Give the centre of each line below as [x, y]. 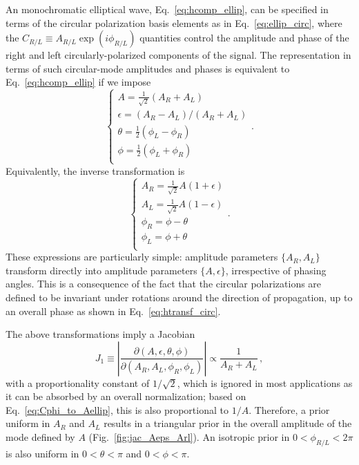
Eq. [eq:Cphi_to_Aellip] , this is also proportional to [117, 409]
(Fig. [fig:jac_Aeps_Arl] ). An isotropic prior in [189, 437]
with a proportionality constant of [78, 382]
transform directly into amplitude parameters [101, 270]
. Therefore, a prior [289, 409]
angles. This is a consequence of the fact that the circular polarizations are [164, 284]
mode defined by [40, 437]
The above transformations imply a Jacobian [100, 334]
